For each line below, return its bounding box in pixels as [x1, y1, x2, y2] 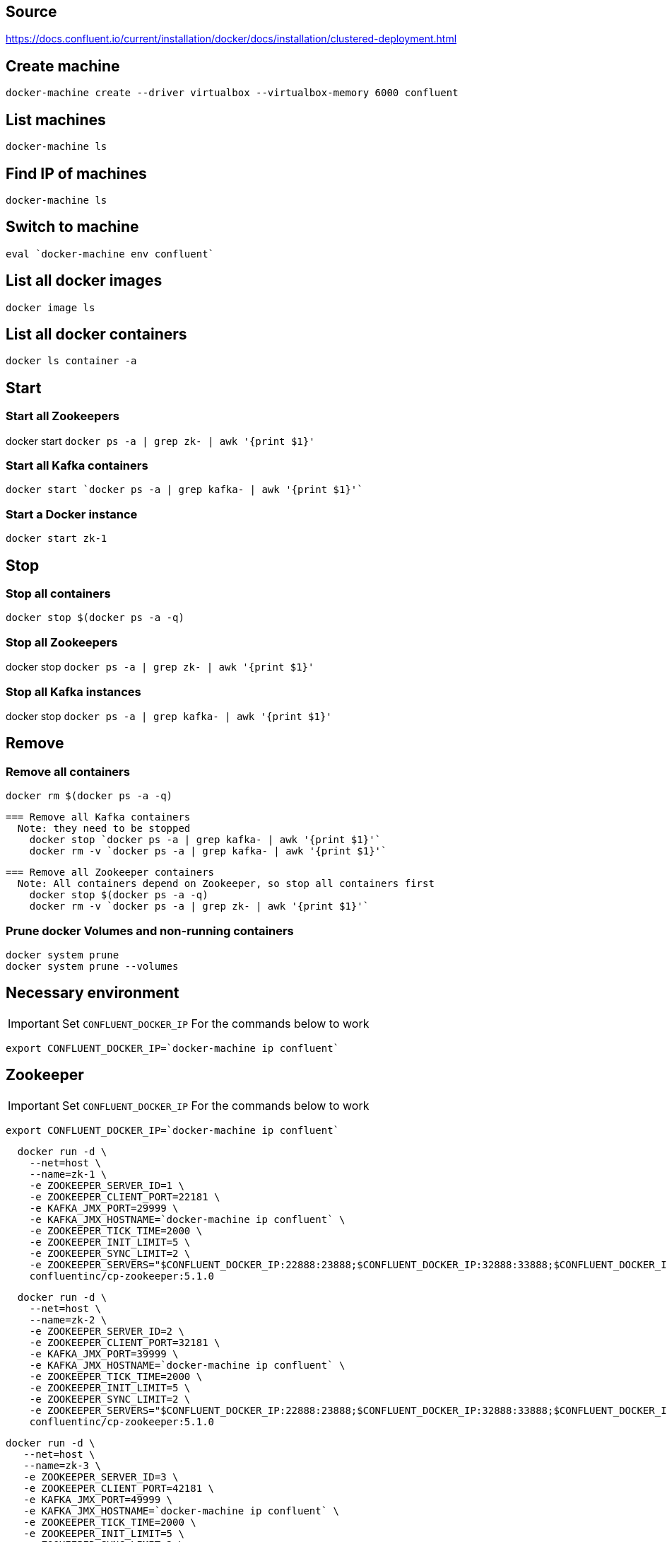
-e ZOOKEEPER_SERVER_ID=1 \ [29, 1179, 184, 1191]
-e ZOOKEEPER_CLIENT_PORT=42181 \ [23, 1482, 215, 1494]
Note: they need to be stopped [17, 823, 191, 835]
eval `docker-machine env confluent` [6, 248, 215, 260]
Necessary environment [6, 984, 179, 1002]
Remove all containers [6, 764, 130, 779]
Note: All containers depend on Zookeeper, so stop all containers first [17, 878, 435, 890]
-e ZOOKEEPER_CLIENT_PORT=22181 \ [29, 1190, 220, 1202]
